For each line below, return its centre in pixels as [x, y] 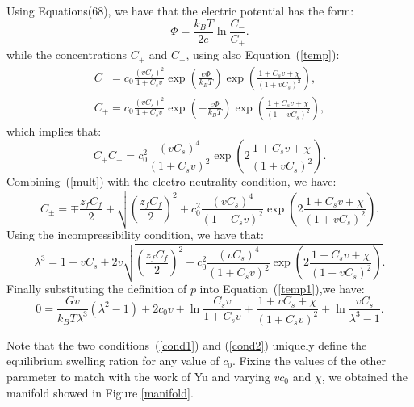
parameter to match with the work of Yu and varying [138, 376]
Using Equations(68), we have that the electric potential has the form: [180, 10]
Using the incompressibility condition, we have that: [135, 235]
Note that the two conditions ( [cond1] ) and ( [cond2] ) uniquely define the [187, 344]
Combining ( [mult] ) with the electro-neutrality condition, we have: [171, 181]
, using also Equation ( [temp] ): [263, 55]
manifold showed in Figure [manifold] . [100, 392]
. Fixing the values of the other [309, 361]
